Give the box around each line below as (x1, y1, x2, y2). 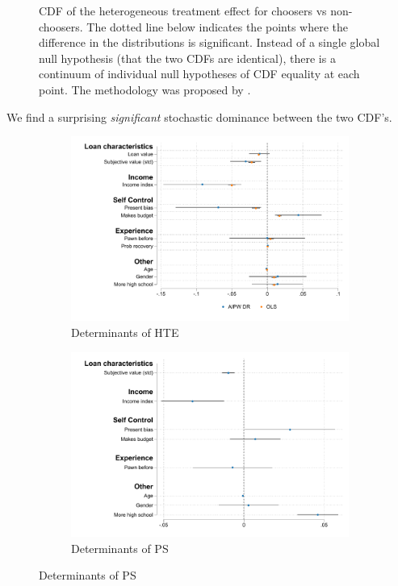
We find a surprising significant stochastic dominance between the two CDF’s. (6, 108, 392, 125)
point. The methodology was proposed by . (39, 81, 251, 98)
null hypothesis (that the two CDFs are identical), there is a (39, 49, 336, 66)
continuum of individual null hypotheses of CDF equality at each (39, 65, 360, 82)
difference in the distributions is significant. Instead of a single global (39, 34, 380, 51)
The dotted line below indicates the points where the (86, 18, 349, 35)
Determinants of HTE (71, 324, 179, 341)
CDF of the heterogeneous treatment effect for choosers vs (39, 2, 327, 19)
